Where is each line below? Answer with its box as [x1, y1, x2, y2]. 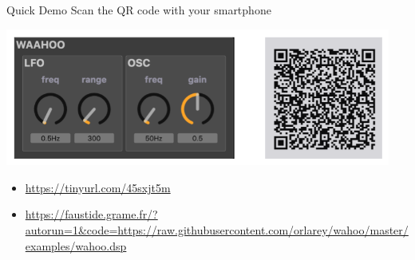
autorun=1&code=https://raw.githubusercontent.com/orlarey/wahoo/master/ [25, 222, 409, 238]
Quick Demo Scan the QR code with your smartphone [6, 2, 271, 18]
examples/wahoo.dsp [25, 237, 127, 254]
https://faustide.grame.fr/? [25, 206, 158, 223]
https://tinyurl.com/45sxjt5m [25, 179, 171, 195]
